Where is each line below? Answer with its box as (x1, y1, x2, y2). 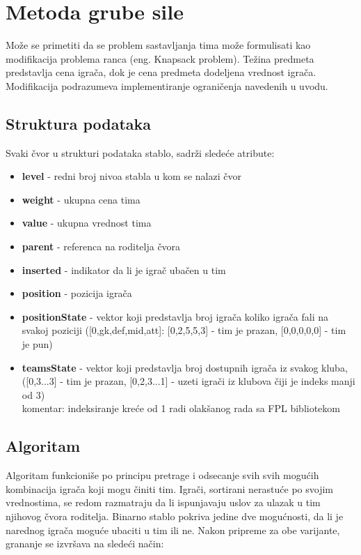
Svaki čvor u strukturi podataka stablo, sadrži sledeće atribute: (6, 145, 275, 160)
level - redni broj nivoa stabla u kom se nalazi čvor (22, 169, 241, 183)
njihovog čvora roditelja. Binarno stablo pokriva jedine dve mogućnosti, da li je (6, 509, 344, 523)
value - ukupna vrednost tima (22, 215, 152, 230)
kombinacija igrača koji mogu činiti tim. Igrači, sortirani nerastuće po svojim (6, 481, 334, 496)
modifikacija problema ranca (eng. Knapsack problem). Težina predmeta (6, 51, 314, 66)
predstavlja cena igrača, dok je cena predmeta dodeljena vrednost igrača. (6, 65, 316, 79)
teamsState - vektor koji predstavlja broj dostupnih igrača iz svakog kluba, (22, 360, 348, 374)
